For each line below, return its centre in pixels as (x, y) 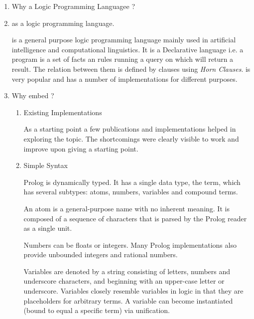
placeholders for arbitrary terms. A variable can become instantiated (128, 300)
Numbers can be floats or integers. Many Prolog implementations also (130, 244)
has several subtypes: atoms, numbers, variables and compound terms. (131, 192)
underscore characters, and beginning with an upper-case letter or (124, 281)
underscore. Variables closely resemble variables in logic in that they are (133, 291)
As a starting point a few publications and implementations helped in (130, 129)
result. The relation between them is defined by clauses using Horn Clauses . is (131, 69)
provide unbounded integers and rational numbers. (101, 254)
